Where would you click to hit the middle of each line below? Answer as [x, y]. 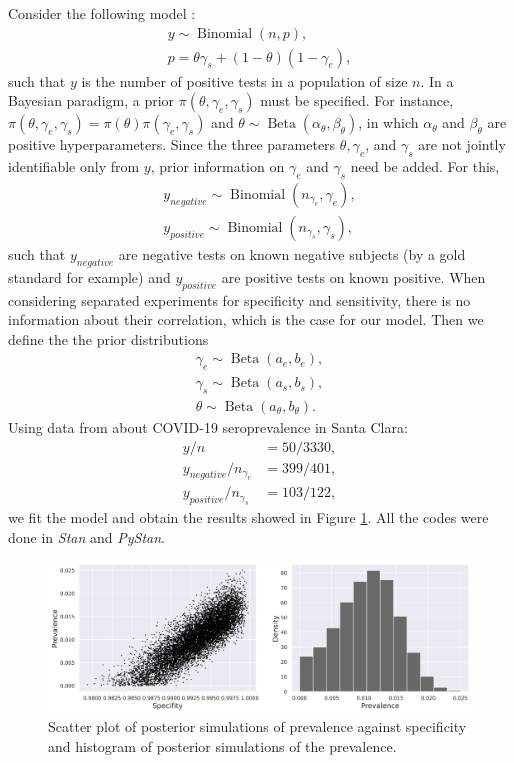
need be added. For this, [425, 166]
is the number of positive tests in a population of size [244, 80]
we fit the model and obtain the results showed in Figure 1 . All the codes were [248, 517]
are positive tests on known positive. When [353, 276]
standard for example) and [89, 276]
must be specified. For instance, [357, 100]
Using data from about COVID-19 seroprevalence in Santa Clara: [208, 426]
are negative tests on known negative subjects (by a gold [292, 253]
